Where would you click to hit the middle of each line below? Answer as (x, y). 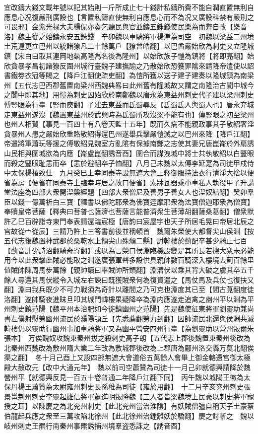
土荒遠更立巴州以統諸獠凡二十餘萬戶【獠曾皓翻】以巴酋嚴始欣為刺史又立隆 (126, 46)
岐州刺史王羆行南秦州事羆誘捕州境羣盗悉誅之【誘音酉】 (94, 425)
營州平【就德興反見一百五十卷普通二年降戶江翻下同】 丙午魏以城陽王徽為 (124, 377)
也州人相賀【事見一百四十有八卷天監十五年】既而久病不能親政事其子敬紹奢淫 (129, 124)
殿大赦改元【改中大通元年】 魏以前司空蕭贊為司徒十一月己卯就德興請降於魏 (127, 367)
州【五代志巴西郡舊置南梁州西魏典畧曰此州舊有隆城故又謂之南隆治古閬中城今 (129, 85)
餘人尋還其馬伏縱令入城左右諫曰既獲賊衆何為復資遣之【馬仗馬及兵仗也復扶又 (129, 279)
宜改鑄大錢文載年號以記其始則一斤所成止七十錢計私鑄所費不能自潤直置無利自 (129, 7)
